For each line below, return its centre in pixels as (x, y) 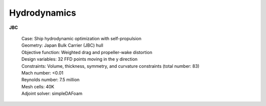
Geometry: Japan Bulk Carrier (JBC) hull (62, 45)
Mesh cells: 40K (38, 86)
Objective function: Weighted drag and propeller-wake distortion (87, 52)
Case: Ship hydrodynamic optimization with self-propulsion (81, 38)
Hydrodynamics (43, 13)
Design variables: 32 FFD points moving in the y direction (80, 59)
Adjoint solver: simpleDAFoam (52, 94)
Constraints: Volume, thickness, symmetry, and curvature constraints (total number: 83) (110, 66)
